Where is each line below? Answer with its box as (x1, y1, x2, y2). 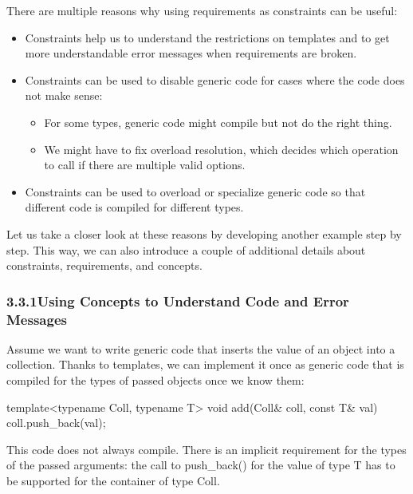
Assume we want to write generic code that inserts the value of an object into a (6, 340, 395, 357)
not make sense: (25, 87, 103, 104)
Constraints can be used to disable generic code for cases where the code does (25, 71, 405, 88)
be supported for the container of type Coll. (6, 472, 220, 489)
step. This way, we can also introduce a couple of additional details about (6, 241, 366, 258)
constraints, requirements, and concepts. (6, 257, 203, 274)
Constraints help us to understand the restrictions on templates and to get (25, 29, 390, 45)
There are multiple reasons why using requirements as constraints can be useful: (6, 2, 398, 18)
